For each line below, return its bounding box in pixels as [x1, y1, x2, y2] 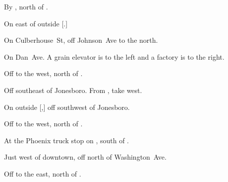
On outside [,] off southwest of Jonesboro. [4, 101, 130, 112]
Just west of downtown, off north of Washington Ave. [4, 152, 167, 162]
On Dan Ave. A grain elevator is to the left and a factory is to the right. [4, 51, 225, 62]
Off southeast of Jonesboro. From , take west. [4, 85, 142, 95]
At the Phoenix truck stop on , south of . [4, 135, 129, 145]
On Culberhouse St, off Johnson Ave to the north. [4, 35, 158, 45]
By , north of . [4, 1, 48, 11]
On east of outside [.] [4, 18, 68, 28]
